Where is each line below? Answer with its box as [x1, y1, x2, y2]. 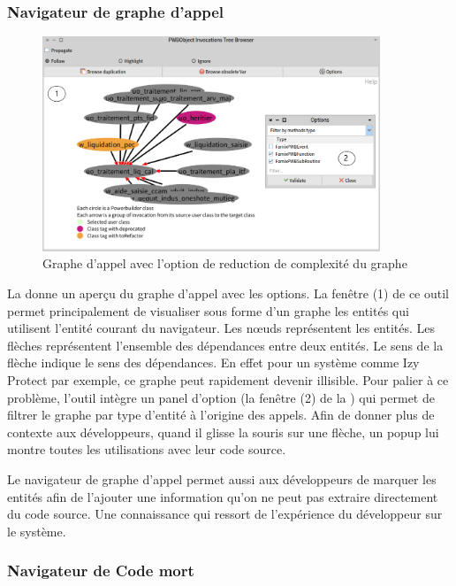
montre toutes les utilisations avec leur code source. [7, 440, 286, 459]
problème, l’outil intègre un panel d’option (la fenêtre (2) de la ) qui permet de [7, 388, 435, 406]
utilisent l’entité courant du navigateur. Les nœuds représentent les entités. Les [7, 319, 436, 337]
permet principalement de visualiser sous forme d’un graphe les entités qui [7, 301, 409, 320]
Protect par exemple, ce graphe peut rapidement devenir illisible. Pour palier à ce [7, 370, 449, 389]
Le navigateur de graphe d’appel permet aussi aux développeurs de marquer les [7, 469, 437, 488]
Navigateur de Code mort [7, 559, 194, 582]
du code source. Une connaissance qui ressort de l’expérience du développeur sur [7, 505, 443, 523]
